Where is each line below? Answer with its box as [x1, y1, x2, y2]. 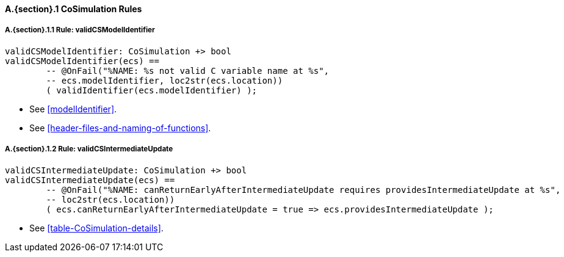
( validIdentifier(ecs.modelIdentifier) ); [46, 85, 258, 95]
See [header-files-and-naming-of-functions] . [29, 122, 211, 133]
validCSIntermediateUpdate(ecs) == [5, 175, 175, 185]
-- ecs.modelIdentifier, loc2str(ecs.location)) [46, 75, 283, 85]
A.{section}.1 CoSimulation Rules [5, 4, 142, 14]
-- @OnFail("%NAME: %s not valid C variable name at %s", [46, 65, 330, 76]
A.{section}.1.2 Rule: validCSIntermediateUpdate [5, 145, 173, 154]
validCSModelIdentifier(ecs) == [5, 56, 159, 66]
